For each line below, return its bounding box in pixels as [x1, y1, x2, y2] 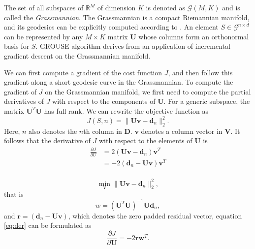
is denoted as [146, 2, 186, 12]
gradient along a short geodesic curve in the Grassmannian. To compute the [4, 77, 233, 87]
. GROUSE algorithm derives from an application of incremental [35, 41, 230, 51]
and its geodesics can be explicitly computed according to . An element [4, 22, 219, 32]
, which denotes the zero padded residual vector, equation [68, 210, 242, 220]
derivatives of [4, 96, 44, 106]
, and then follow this [168, 67, 233, 77]
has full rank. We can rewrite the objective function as [44, 105, 209, 116]
